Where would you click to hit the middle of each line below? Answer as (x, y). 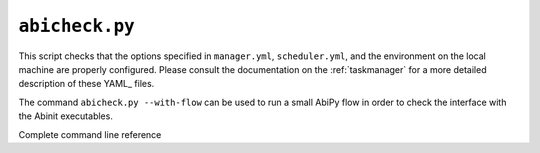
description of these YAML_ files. (86, 84)
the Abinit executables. (66, 116)
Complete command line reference (90, 134)
